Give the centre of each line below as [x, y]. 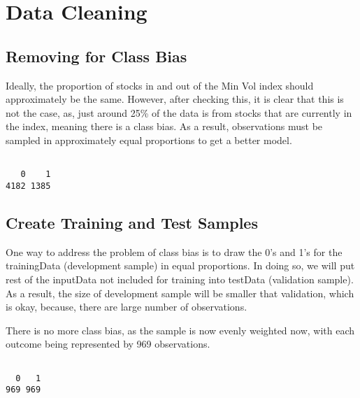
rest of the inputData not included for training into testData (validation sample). [180, 279]
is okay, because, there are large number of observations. [127, 307]
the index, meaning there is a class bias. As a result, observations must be [164, 126]
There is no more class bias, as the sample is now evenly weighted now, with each [180, 330]
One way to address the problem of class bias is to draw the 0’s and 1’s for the [174, 251]
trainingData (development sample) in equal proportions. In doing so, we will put [180, 265]
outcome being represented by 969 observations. [108, 344]
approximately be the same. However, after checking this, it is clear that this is [175, 99]
